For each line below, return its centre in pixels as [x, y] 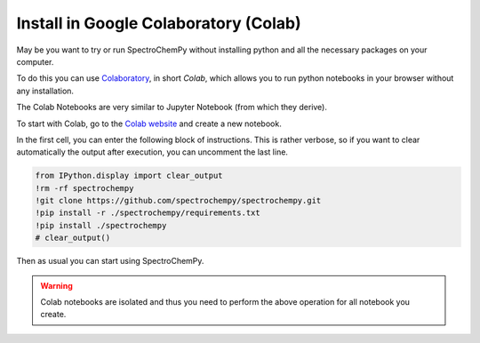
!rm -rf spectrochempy [84, 188]
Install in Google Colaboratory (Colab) [159, 23]
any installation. [45, 91]
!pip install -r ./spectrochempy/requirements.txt [148, 213]
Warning [56, 285]
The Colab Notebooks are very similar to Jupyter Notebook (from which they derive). [172, 108]
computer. [35, 61]
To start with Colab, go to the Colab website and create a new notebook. [149, 124]
